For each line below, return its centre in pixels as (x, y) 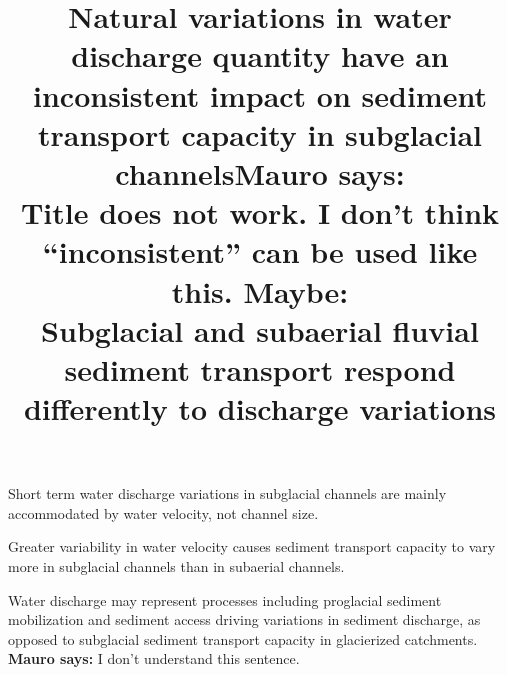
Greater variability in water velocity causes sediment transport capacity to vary (252, 546)
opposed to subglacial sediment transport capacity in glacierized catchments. (243, 638)
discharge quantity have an (260, 55)
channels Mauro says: (260, 172)
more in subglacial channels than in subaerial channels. (176, 566)
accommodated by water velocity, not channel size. (163, 512)
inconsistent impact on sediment (260, 94)
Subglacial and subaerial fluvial (260, 329)
